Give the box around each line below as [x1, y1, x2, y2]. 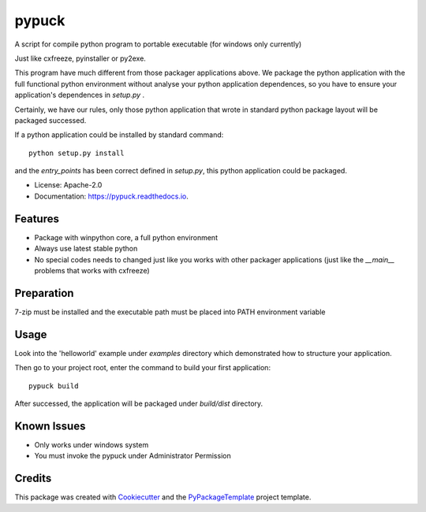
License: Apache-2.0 [34, 180, 103, 190]
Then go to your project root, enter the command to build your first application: [14, 363, 271, 373]
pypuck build [28, 381, 79, 390]
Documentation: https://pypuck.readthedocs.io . [34, 191, 189, 201]
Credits [14, 472, 52, 485]
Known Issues [14, 419, 86, 432]
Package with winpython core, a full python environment [34, 232, 219, 242]
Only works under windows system [34, 440, 149, 449]
